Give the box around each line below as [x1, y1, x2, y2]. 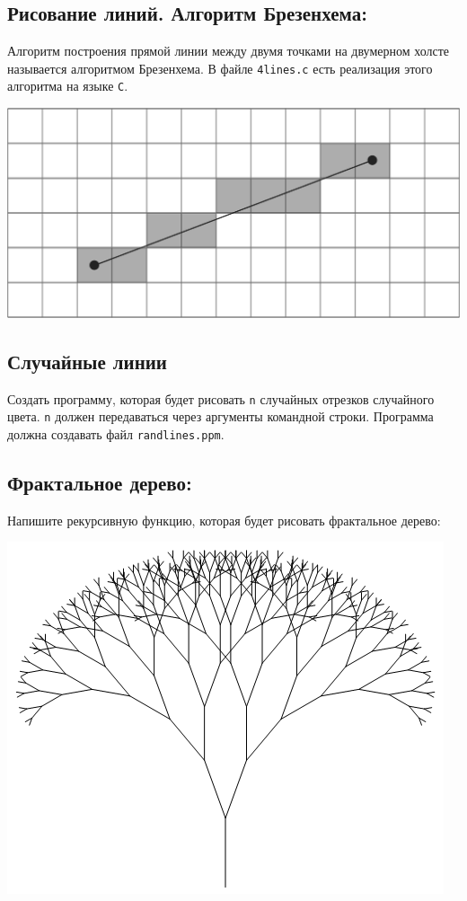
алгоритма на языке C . [7, 76, 128, 95]
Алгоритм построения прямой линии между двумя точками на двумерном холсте [7, 41, 450, 60]
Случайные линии [7, 347, 167, 375]
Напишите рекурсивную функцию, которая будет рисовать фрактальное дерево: [7, 510, 441, 529]
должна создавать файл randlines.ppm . [7, 425, 225, 443]
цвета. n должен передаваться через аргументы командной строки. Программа [7, 407, 434, 426]
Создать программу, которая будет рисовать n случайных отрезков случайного [7, 389, 435, 408]
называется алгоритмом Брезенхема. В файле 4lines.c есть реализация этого [7, 58, 433, 77]
